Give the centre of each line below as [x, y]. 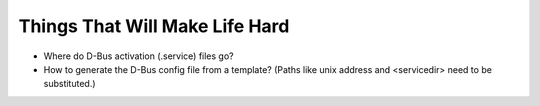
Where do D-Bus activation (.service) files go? [138, 56]
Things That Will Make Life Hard [154, 26]
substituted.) [69, 84]
